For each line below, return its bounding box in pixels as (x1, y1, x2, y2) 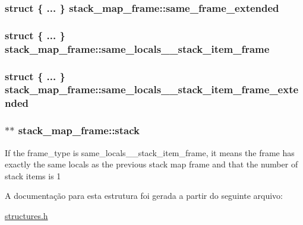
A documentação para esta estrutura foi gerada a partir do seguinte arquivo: (5, 189, 283, 202)
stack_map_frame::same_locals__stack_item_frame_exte (5, 82, 299, 97)
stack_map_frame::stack (18, 123, 140, 138)
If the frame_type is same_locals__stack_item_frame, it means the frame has (5, 146, 295, 159)
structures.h (5, 209, 48, 221)
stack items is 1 (5, 169, 61, 182)
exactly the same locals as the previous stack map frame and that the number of (5, 158, 298, 170)
